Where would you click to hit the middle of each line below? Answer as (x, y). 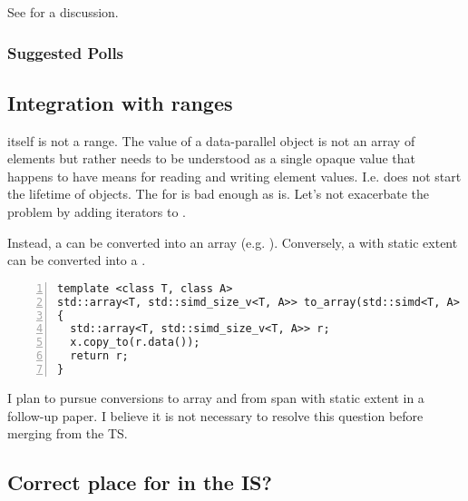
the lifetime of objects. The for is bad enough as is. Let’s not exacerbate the (218, 194)
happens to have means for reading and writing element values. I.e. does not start (234, 176)
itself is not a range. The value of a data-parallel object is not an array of (211, 140)
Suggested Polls (66, 52)
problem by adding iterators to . (97, 212)
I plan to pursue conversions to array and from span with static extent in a (216, 397)
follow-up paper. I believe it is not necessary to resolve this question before (215, 415)
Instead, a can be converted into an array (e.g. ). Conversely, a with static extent (233, 242)
